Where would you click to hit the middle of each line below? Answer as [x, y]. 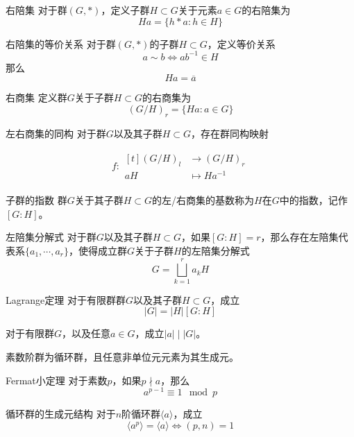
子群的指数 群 [36, 200]
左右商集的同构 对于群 [56, 133]
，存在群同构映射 [230, 133]
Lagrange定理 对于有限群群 [66, 299]
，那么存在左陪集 [300, 237]
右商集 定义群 [36, 97]
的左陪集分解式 [216, 251]
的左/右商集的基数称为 [203, 200]
